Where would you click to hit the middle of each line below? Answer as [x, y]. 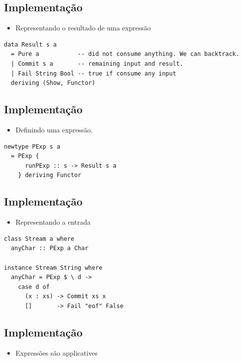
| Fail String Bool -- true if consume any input [94, 73]
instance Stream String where [53, 268]
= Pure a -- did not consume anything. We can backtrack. [125, 54]
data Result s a [30, 44]
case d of [34, 287]
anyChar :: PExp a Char [50, 248]
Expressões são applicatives [56, 352]
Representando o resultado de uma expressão [83, 28]
